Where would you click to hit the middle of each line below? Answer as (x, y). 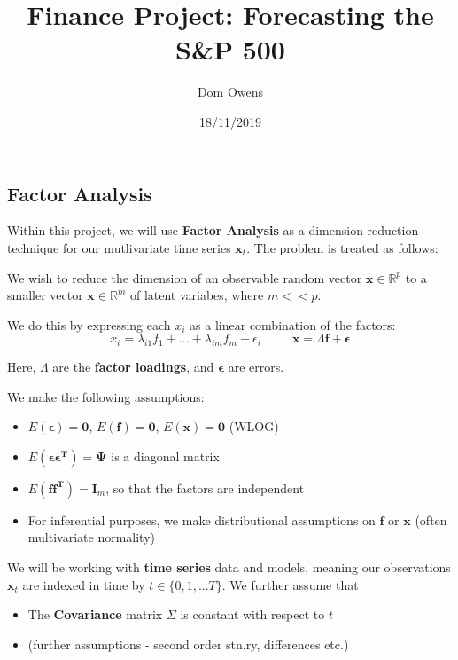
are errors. (256, 367)
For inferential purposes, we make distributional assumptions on (202, 519)
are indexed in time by (84, 584)
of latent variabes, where (197, 295)
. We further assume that (290, 584)
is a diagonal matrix (165, 456)
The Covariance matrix (95, 614)
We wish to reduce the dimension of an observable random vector (185, 277)
